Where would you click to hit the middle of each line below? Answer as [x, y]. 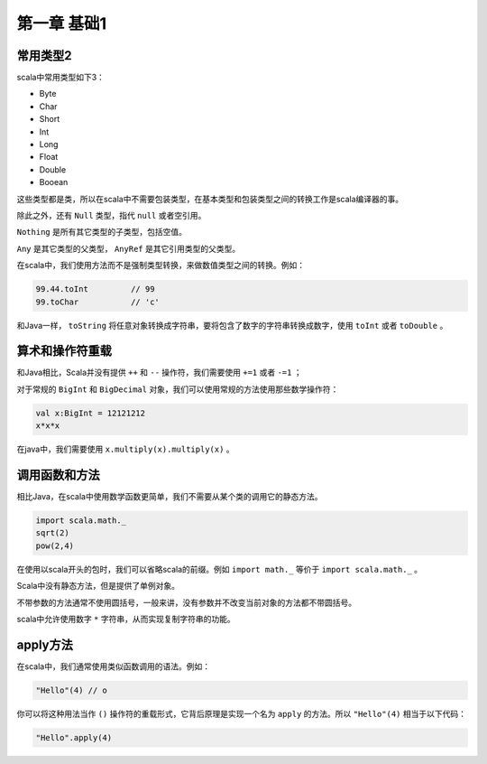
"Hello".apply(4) [74, 737]
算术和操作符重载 [64, 351]
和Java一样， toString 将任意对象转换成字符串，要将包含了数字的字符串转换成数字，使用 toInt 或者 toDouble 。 [232, 325]
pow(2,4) [55, 545]
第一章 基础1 [62, 23]
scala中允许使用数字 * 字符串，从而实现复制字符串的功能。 [126, 619]
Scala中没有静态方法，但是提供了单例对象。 [98, 586]
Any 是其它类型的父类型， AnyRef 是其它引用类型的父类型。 [129, 248]
